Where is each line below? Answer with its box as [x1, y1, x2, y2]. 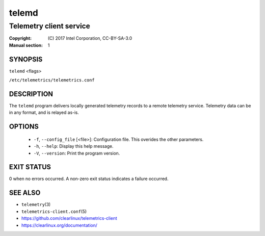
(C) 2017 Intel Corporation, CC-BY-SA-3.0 [48, 35, 132, 41]
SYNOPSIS [9, 55, 43, 63]
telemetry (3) [21, 202, 51, 208]
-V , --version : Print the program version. [33, 150, 120, 156]
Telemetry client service [9, 22, 90, 30]
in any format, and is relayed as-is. [9, 109, 79, 115]
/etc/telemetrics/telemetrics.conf [9, 78, 95, 83]
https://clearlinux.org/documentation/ [21, 222, 98, 228]
